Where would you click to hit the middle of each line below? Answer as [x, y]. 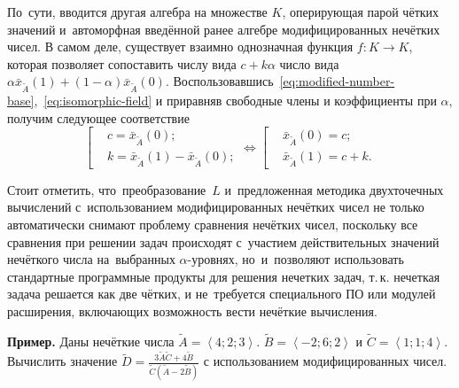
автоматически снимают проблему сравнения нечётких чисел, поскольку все [213, 225]
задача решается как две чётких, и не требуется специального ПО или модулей [222, 294]
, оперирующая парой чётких [361, 12]
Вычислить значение [62, 361]
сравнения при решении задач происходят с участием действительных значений [223, 241]
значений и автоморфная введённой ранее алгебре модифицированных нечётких [224, 29]
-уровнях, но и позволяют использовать [296, 259]
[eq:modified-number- [337, 81]
